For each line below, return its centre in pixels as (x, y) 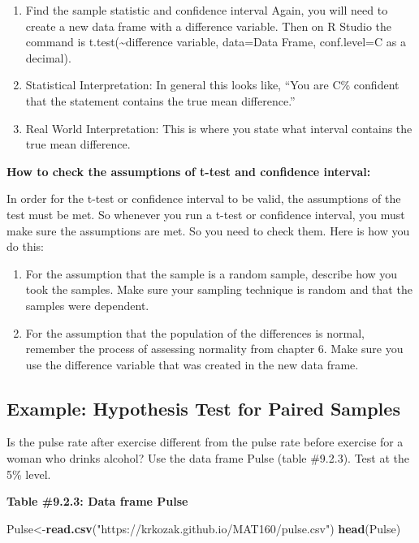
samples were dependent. (87, 305)
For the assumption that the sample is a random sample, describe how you (212, 273)
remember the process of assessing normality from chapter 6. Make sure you (214, 349)
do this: (25, 246)
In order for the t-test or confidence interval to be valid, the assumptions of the (204, 198)
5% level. (29, 474)
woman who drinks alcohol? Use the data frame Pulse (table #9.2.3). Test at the (208, 458)
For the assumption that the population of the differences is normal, (195, 332)
